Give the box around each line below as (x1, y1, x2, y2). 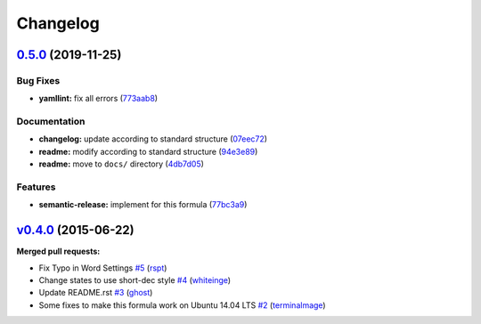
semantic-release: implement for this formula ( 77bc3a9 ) (38, 199, 248, 210)
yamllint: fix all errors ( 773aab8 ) (38, 93, 159, 104)
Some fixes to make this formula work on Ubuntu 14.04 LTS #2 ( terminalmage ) (38, 299, 326, 311)
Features (16, 181, 56, 193)
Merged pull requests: (16, 246, 101, 257)
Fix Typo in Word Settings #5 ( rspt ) (38, 263, 167, 273)
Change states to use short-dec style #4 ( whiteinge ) (38, 275, 232, 286)
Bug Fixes (16, 74, 61, 86)
